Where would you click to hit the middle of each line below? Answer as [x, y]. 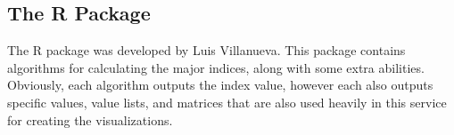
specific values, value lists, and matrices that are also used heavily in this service [227, 102]
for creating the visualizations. [90, 119]
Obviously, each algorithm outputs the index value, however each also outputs [220, 85]
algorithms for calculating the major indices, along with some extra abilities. [216, 67]
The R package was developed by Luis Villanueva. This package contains [206, 50]
